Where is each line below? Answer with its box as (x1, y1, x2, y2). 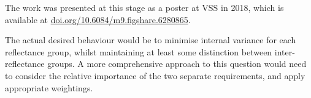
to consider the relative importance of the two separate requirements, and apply (5, 69, 305, 82)
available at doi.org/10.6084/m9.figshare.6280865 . (5, 13, 191, 26)
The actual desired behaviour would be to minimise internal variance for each (5, 33, 296, 46)
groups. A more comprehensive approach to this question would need (47, 57, 307, 70)
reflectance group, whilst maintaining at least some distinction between (5, 45, 272, 58)
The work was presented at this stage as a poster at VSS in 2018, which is (5, 1, 284, 13)
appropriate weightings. (5, 81, 93, 94)
